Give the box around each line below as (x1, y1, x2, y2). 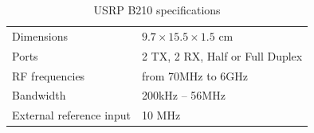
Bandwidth (12, 87, 66, 104)
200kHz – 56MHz (141, 87, 226, 104)
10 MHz (141, 107, 181, 123)
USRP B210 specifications (93, 2, 221, 18)
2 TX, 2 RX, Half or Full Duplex (141, 47, 303, 64)
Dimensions (12, 27, 68, 44)
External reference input (12, 107, 131, 123)
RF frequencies (12, 67, 85, 84)
